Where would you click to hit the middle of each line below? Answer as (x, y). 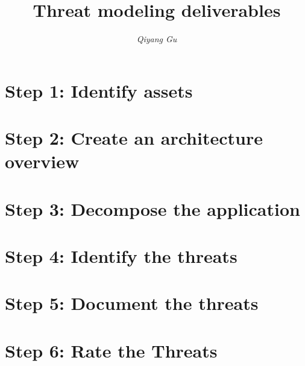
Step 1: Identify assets (99, 90)
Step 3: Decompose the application (152, 208)
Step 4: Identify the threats (121, 256)
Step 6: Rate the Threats (111, 350)
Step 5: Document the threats (132, 303)
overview (42, 161)
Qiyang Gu (157, 39)
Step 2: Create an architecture (134, 138)
